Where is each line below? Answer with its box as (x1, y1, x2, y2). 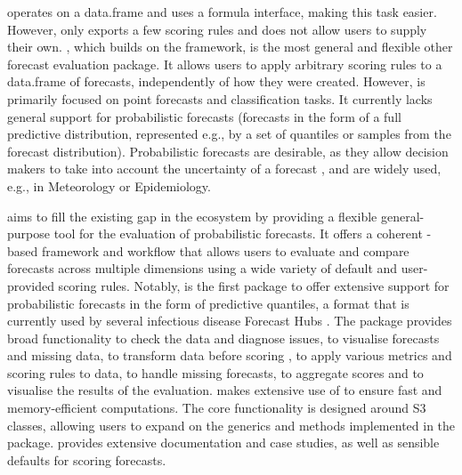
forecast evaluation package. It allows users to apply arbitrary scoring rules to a (7, 54, 442, 73)
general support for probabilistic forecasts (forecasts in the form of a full (7, 107, 401, 125)
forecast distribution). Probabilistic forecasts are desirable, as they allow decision (7, 141, 449, 160)
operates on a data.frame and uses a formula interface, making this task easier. (7, 3, 437, 20)
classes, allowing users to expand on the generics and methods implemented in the (7, 415, 456, 434)
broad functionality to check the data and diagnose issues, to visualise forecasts (7, 328, 440, 347)
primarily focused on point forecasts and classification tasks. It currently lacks (7, 89, 433, 108)
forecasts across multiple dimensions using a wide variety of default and (7, 259, 398, 278)
